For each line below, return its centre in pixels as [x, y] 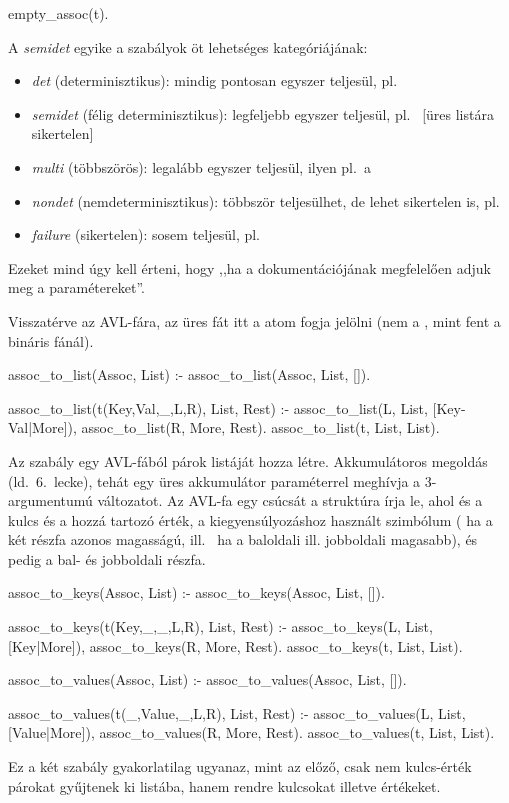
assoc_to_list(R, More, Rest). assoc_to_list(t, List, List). [260, 427]
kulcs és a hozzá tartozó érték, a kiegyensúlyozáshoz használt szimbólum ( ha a [250, 519]
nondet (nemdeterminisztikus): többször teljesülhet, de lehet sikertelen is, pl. [265, 200]
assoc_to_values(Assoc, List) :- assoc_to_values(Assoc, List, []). [207, 679]
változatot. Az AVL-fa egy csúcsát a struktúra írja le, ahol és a [290, 500]
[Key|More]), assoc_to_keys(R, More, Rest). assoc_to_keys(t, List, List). [235, 645]
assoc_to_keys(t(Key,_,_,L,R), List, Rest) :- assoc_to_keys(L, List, [220, 626]
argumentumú [50, 500]
